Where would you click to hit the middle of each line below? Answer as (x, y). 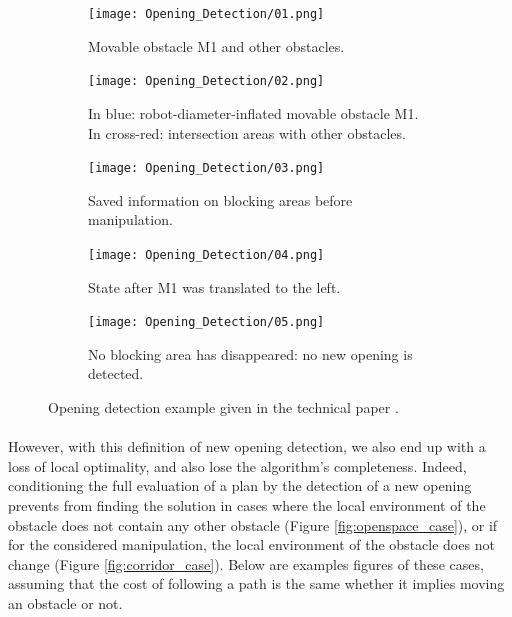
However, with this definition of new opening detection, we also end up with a (247, 446)
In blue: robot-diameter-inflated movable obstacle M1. (253, 112)
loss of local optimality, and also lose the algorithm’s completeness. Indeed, (237, 465)
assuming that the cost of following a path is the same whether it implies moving (256, 583)
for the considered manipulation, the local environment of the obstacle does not (251, 544)
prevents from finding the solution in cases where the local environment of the (247, 505)
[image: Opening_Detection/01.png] (206, 14)
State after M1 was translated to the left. (214, 286)
